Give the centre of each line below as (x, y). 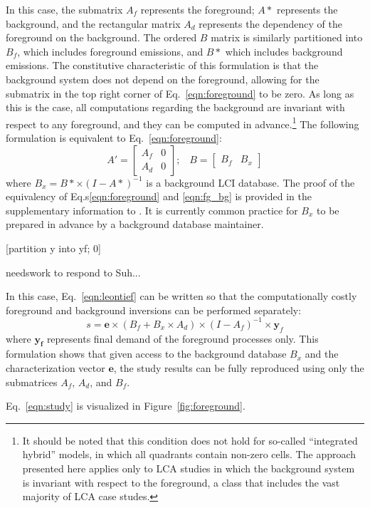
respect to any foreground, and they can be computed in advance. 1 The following (183, 123)
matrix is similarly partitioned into (287, 37)
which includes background (284, 51)
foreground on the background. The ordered (101, 37)
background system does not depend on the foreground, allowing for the (163, 79)
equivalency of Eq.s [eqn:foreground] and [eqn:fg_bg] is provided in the (159, 196)
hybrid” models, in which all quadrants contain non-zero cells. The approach (189, 454)
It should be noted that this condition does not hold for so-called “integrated (190, 440)
